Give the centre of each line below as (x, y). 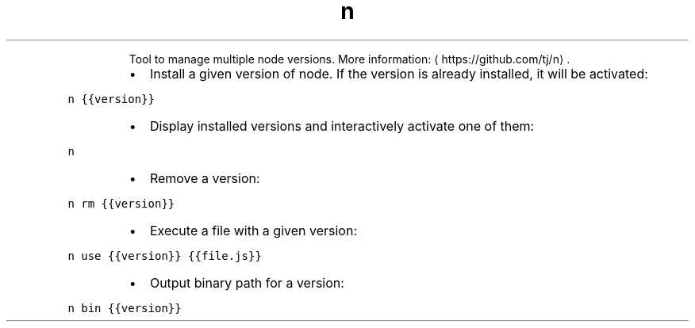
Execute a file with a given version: (253, 230)
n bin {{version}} (125, 308)
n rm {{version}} (121, 203)
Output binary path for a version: (247, 282)
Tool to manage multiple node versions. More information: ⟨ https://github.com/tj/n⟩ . (349, 59)
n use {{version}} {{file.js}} (165, 256)
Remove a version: (205, 178)
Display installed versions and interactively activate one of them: (342, 126)
